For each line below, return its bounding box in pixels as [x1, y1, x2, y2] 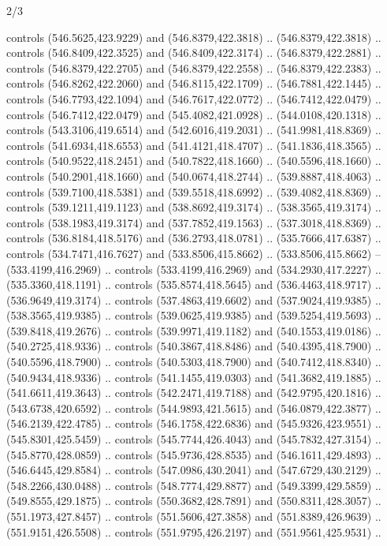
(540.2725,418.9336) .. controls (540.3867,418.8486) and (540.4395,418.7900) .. [6, 338, 381, 354]
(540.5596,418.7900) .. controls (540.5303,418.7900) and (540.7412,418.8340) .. [6, 353, 381, 370]
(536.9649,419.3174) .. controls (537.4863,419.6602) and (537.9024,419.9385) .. [6, 291, 381, 308]
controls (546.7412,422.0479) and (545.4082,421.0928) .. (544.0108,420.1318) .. [6, 106, 381, 122]
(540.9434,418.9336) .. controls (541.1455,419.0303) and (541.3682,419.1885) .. [6, 368, 381, 385]
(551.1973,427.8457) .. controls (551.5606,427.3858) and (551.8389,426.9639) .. [6, 508, 381, 524]
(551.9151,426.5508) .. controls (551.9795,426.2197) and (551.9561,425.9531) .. [6, 523, 381, 540]
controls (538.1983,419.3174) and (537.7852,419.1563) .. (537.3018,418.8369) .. [6, 214, 381, 230]
